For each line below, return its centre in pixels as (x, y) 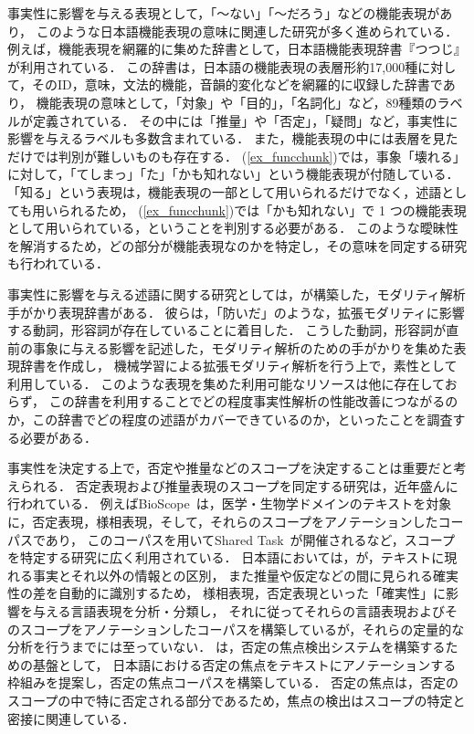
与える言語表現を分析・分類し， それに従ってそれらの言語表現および (239, 611)
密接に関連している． (71, 718)
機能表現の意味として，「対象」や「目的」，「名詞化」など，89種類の (237, 102)
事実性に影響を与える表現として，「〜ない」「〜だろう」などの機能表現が (224, 13)
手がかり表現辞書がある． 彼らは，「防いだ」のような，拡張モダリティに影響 (236, 312)
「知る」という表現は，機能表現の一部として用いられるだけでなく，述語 (225, 191)
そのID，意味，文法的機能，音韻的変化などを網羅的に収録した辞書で (237, 84)
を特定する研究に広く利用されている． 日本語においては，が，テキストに (226, 557)
